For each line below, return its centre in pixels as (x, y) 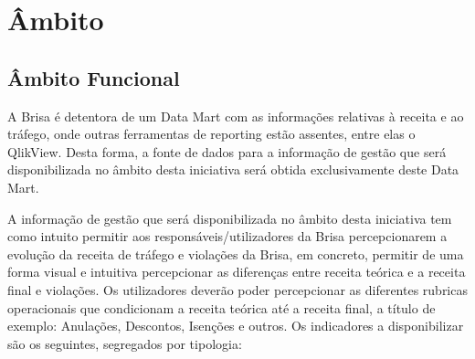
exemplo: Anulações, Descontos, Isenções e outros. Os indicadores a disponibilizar (236, 326)
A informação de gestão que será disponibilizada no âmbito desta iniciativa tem (230, 218)
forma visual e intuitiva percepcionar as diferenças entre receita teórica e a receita (237, 272)
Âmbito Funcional (94, 77)
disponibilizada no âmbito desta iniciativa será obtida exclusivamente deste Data (233, 169)
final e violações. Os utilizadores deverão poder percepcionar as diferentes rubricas (237, 289)
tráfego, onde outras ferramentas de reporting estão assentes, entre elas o (211, 134)
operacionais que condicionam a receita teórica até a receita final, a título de (222, 307)
